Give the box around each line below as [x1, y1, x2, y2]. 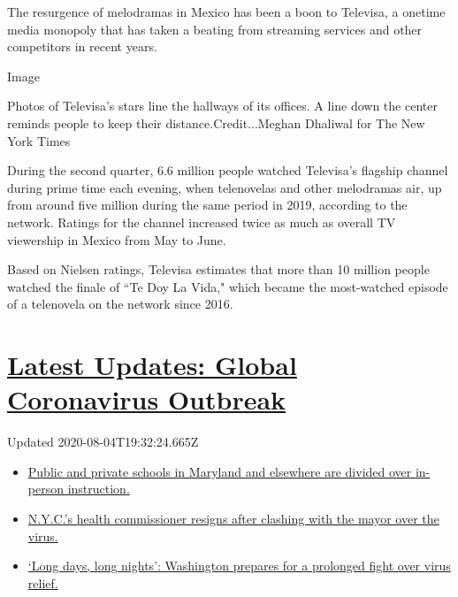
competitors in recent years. [7, 37, 157, 56]
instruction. [67, 479, 130, 498]
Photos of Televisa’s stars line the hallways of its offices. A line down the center [7, 96, 438, 115]
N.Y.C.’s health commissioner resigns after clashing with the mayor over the [27, 509, 439, 527]
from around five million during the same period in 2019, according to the [7, 195, 408, 214]
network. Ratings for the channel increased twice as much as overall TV [7, 212, 396, 231]
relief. [27, 573, 58, 592]
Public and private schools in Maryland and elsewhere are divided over [27, 462, 412, 480]
